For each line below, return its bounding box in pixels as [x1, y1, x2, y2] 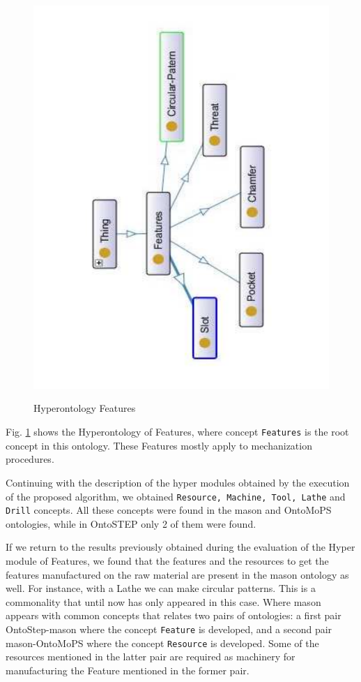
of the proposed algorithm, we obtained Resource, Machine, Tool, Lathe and [6, 489, 346, 503]
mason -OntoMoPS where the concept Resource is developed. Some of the [6, 635, 319, 650]
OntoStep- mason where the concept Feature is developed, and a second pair [6, 621, 332, 636]
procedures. [6, 452, 54, 466]
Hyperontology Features [33, 401, 136, 415]
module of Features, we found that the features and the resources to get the [6, 554, 329, 568]
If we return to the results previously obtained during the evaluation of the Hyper [6, 540, 355, 554]
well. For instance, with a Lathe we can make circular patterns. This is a [6, 581, 316, 595]
